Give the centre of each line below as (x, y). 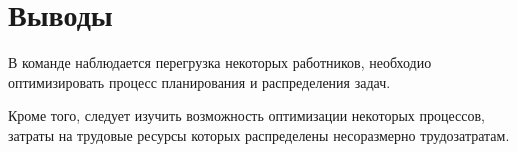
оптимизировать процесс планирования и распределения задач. (199, 81)
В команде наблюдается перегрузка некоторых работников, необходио (220, 62)
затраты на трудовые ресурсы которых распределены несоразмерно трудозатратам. (259, 134)
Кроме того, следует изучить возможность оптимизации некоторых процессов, (246, 115)
